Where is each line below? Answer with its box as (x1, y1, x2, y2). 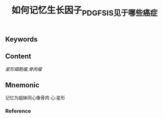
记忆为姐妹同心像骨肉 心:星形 (5, 95, 65, 101)
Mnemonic (5, 81, 40, 89)
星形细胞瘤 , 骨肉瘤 (5, 66, 42, 72)
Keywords (5, 35, 38, 43)
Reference (5, 107, 31, 114)
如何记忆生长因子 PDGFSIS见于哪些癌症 (11, 5, 158, 18)
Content (5, 52, 32, 61)
